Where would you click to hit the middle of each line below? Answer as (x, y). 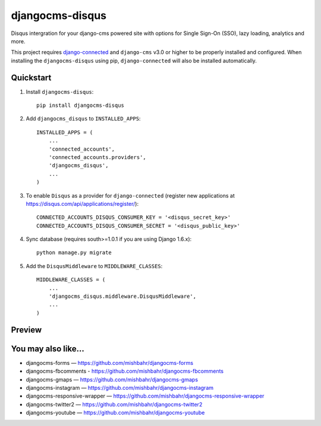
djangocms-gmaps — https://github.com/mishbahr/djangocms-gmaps (112, 379)
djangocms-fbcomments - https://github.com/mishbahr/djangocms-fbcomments (125, 371)
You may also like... (48, 349)
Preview (26, 330)
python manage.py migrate (74, 253)
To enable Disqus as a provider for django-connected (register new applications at (130, 195)
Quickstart (31, 77)
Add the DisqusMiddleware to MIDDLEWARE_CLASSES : (94, 266)
